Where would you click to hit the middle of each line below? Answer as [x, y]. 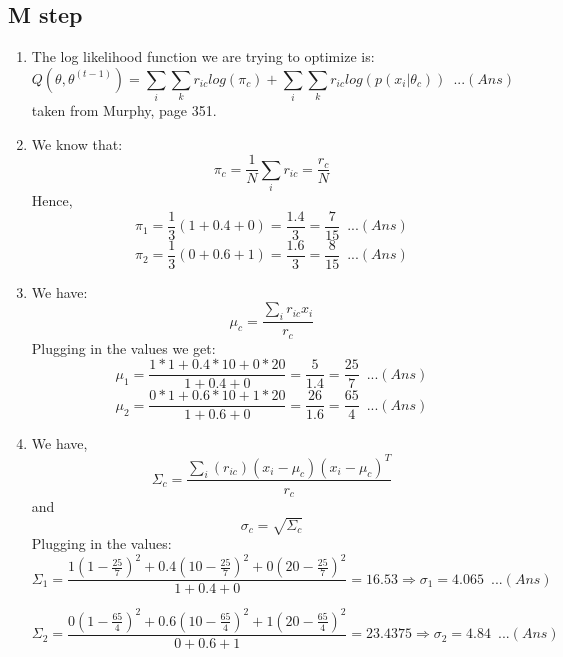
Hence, [52, 200]
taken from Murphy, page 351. [124, 110]
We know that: [77, 143]
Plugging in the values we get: [123, 347]
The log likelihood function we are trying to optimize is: [203, 56]
